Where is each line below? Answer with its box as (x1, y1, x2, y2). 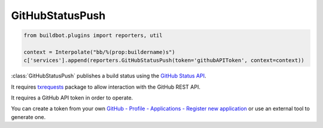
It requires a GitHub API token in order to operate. (11, 94, 133, 101)
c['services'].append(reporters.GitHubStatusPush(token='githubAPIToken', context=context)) (23, 57, 304, 64)
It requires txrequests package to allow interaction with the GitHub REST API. (11, 83, 200, 90)
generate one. (11, 113, 46, 120)
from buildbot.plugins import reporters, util (23, 32, 163, 39)
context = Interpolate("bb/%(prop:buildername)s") (23, 48, 176, 55)
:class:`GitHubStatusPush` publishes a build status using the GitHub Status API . (11, 72, 206, 80)
